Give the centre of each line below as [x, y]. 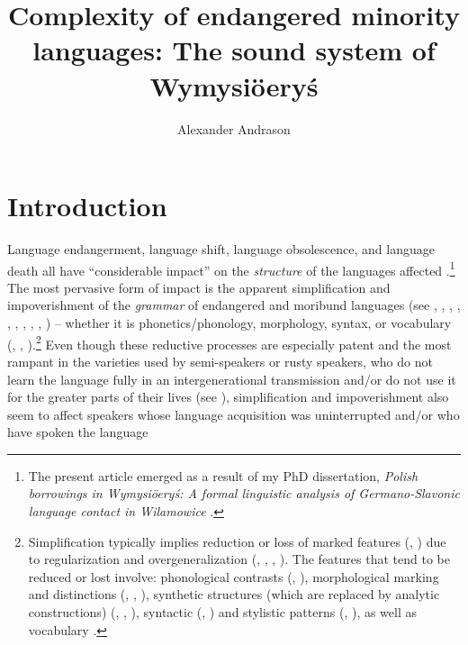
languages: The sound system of [234, 50]
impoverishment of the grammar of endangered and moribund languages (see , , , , [234, 305]
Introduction [87, 206]
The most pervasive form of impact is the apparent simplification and [199, 287]
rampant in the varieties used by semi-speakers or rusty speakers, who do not [220, 361]
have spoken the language [78, 432]
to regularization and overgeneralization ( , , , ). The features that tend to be [239, 559]
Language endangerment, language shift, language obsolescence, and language [221, 249]
